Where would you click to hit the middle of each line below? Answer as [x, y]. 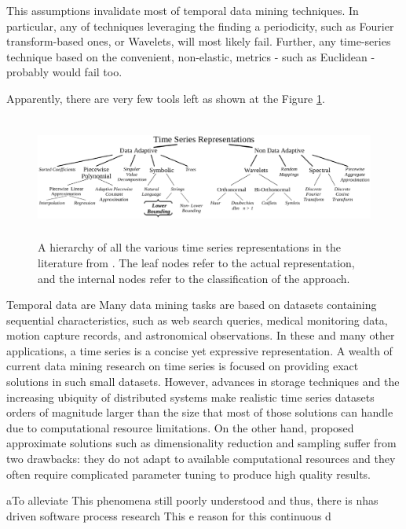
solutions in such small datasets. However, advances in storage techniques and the [203, 382]
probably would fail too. [64, 72]
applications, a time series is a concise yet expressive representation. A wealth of [199, 350]
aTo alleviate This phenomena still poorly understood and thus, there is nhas [192, 500]
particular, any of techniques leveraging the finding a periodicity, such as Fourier [200, 26]
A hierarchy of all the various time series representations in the [189, 247]
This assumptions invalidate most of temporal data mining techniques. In [183, 10]
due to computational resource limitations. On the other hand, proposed [180, 427]
